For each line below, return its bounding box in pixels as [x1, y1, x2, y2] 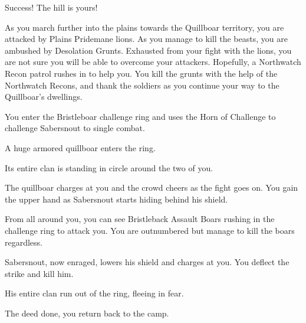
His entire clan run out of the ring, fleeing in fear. [5, 287, 184, 299]
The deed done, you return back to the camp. [5, 306, 169, 319]
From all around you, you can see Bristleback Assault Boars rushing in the [5, 213, 275, 225]
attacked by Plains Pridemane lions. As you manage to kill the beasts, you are [5, 32, 288, 45]
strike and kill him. [5, 267, 74, 279]
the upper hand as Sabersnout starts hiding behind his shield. [5, 193, 228, 205]
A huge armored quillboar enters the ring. [5, 141, 156, 154]
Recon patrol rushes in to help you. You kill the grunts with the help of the [5, 67, 278, 79]
